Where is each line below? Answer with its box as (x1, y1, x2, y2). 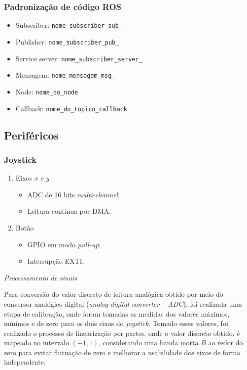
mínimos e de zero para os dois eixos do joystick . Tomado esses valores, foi (4, 318, 228, 328)
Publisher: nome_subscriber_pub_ (15, 36, 119, 46)
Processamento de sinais (4, 272, 77, 282)
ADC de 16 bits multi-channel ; (27, 189, 120, 199)
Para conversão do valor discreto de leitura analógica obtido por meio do (4, 289, 223, 299)
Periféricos (4, 127, 59, 142)
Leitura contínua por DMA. (27, 206, 111, 216)
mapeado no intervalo (4, 337, 69, 348)
